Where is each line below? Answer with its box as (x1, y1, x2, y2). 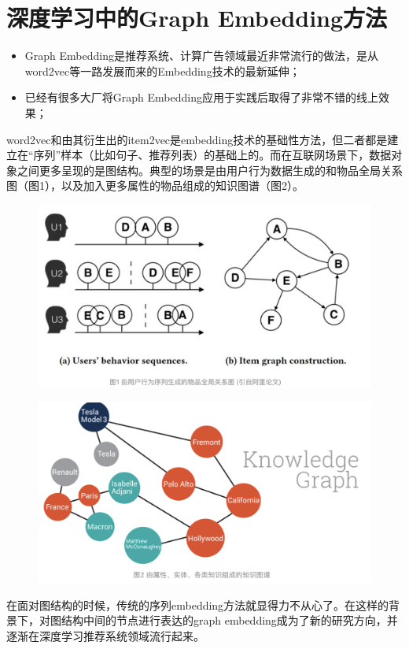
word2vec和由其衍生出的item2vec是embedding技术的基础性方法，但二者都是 (6, 131, 388, 147)
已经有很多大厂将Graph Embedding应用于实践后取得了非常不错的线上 (24, 89, 378, 106)
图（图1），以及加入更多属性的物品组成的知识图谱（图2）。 (6, 177, 304, 194)
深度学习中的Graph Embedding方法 (6, 2, 388, 34)
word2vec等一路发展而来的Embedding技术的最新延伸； (24, 62, 300, 79)
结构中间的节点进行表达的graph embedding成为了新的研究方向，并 (61, 612, 398, 629)
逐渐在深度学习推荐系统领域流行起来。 (6, 627, 204, 643)
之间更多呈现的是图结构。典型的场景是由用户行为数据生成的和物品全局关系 (17, 161, 403, 178)
